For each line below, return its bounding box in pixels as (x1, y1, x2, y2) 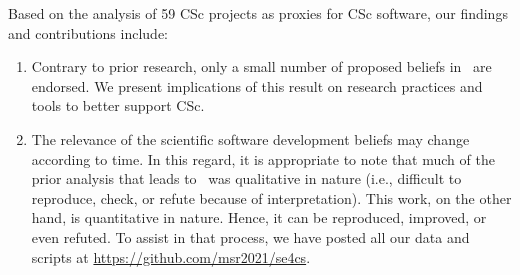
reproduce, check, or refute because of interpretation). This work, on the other (31, 187, 512, 208)
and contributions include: (8, 22, 168, 43)
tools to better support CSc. (31, 95, 205, 116)
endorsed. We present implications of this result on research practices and (31, 75, 483, 96)
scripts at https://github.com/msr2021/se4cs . (31, 246, 311, 267)
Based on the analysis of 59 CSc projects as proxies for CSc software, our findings (8, 3, 508, 23)
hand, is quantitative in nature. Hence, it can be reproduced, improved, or (31, 207, 487, 228)
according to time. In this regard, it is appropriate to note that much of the (31, 148, 495, 169)
